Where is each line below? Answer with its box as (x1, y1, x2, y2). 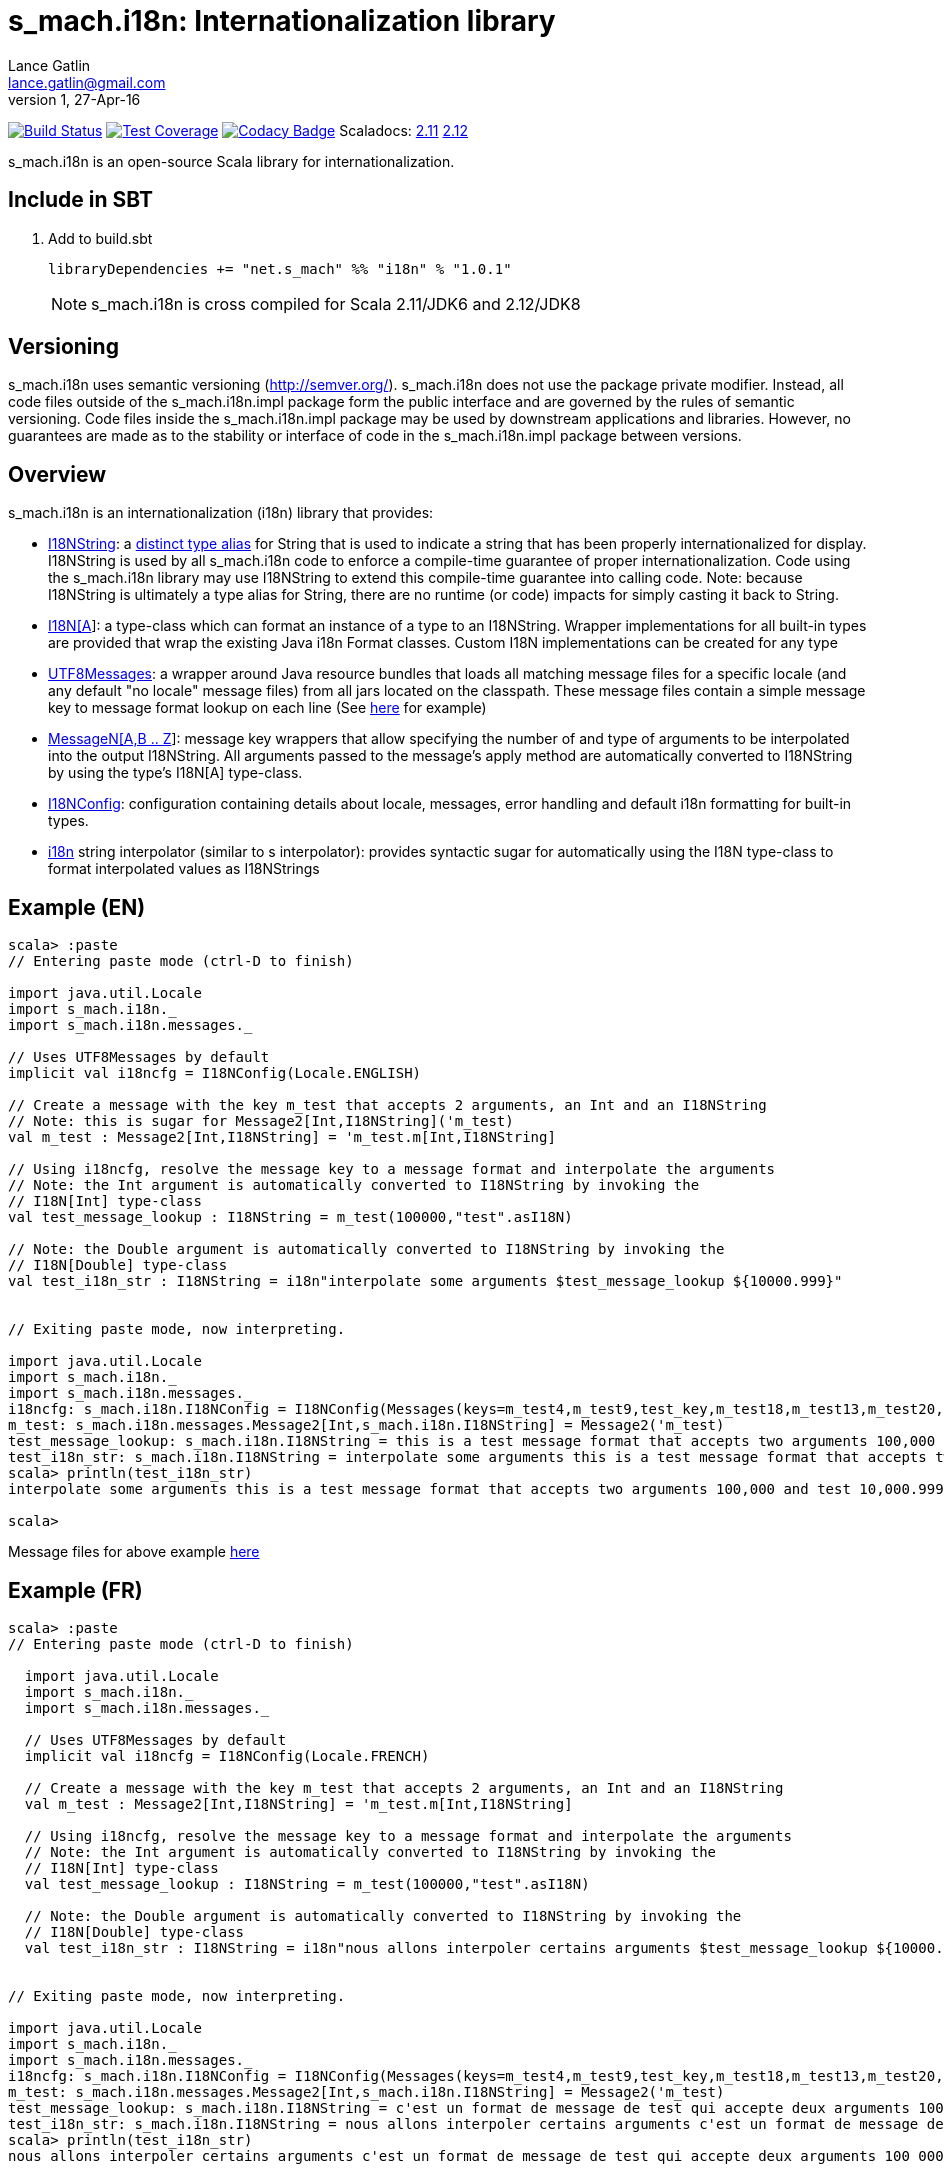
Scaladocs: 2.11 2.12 (339, 121, 469, 139)
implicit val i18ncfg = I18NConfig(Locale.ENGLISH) (8, 1065, 422, 1082)
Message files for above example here (8, 1543, 260, 1561)
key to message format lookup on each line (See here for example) (48, 699, 487, 717)
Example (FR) (8, 1577, 143, 1603)
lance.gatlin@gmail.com (8, 73, 166, 91)
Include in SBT (8, 187, 154, 213)
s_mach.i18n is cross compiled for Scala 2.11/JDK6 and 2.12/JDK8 (91, 293, 581, 314)
